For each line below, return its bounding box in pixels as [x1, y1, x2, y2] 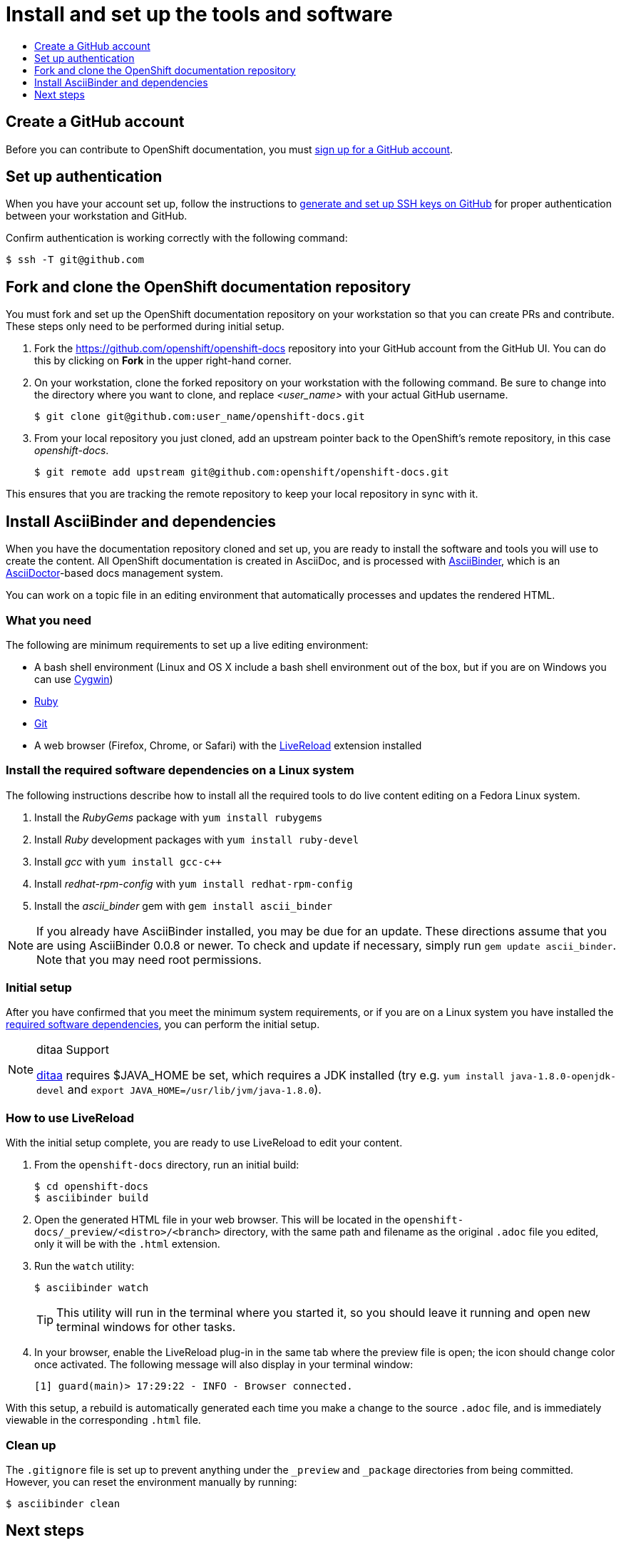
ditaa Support [36, 1042, 109, 1057]
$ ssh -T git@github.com [6, 254, 144, 266]
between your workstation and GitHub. [6, 210, 188, 222]
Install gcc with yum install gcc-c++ [34, 855, 222, 868]
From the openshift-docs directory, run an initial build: [34, 1159, 299, 1171]
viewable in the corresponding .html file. [6, 1414, 201, 1427]
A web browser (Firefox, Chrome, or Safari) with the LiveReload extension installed [34, 739, 422, 751]
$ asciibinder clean [6, 1497, 120, 1509]
